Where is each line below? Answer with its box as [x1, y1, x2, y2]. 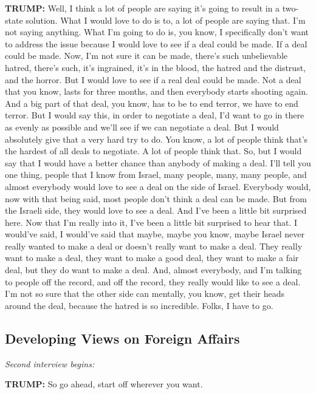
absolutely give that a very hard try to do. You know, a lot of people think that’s [5, 132, 308, 145]
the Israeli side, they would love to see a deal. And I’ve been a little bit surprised [5, 204, 307, 217]
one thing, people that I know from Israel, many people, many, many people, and [5, 168, 307, 181]
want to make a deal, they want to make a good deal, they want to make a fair [5, 251, 299, 264]
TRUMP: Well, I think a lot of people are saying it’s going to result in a [5, 2, 280, 14]
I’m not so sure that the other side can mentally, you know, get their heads [5, 287, 285, 300]
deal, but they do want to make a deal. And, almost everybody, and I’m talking [5, 263, 302, 276]
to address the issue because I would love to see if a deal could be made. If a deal [5, 37, 307, 50]
